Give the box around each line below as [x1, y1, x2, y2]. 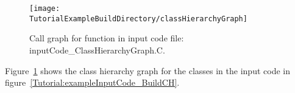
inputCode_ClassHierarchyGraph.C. [29, 43, 165, 56]
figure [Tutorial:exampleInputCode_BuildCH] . [5, 76, 180, 89]
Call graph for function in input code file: [29, 32, 184, 44]
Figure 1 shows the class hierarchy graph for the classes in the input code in [5, 64, 290, 77]
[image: [29, 4, 60, 13]
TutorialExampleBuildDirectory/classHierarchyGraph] [29, 14, 247, 23]
